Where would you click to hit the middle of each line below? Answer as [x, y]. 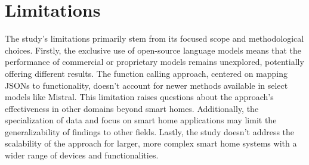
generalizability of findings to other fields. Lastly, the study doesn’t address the [150, 131]
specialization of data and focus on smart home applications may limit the [141, 120]
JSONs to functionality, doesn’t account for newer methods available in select [146, 85]
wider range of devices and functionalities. [82, 155]
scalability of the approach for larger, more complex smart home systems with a [151, 143]
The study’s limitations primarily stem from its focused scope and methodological [154, 38]
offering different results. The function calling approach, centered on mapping [146, 73]
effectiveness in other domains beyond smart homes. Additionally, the [132, 108]
